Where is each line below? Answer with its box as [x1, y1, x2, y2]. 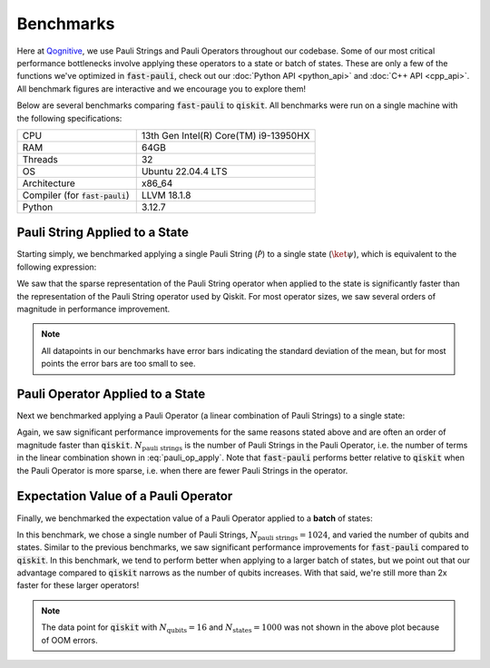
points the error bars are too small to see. [41, 359, 196, 369]
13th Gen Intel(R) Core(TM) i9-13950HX [141, 129, 310, 142]
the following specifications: [16, 113, 122, 123]
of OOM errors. [41, 634, 99, 645]
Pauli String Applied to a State [16, 225, 190, 241]
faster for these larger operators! [16, 580, 140, 591]
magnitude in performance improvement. [16, 303, 171, 314]
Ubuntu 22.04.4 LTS [141, 164, 228, 177]
